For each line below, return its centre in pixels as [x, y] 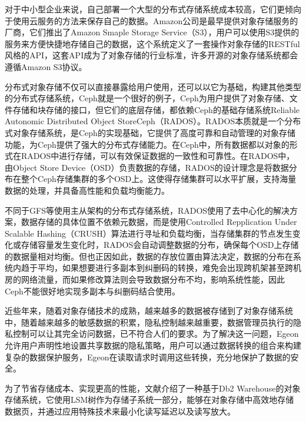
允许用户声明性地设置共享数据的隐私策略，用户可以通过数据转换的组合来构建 [153, 345]
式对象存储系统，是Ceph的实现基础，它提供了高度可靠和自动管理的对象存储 [150, 132]
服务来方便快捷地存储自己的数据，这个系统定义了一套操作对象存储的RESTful [152, 43]
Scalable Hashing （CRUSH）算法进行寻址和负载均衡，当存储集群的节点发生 [149, 233]
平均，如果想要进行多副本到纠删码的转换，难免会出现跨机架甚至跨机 [169, 268]
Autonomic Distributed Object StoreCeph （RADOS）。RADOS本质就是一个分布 [153, 121]
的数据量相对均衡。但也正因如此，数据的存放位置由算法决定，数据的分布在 [149, 256]
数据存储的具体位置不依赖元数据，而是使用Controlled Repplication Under [159, 222]
